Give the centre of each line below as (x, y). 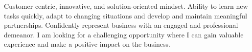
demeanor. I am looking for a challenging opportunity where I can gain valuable (124, 34)
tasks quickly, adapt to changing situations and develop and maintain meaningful (126, 15)
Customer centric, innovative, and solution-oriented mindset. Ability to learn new (126, 6)
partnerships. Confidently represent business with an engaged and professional (121, 25)
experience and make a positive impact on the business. (87, 44)
